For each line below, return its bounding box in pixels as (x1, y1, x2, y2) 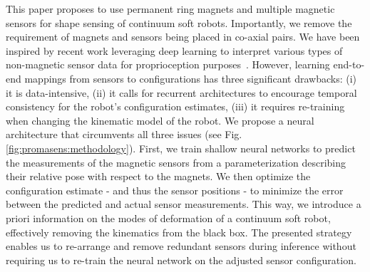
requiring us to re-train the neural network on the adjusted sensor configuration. (6, 252, 356, 267)
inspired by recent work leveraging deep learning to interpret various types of (6, 43, 343, 58)
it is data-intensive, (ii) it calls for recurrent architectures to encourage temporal (6, 85, 357, 100)
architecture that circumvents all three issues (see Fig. (6, 127, 242, 142)
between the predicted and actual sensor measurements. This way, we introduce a (6, 197, 361, 211)
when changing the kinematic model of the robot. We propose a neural (6, 113, 314, 127)
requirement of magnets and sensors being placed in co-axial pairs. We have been (6, 29, 360, 44)
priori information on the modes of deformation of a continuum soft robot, (6, 210, 331, 225)
